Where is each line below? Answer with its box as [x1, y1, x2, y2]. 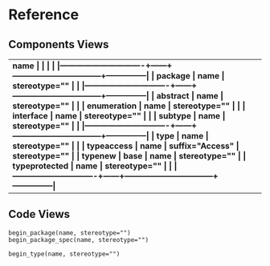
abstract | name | [156, 91, 224, 101]
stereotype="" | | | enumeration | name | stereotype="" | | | [12, 100, 246, 111]
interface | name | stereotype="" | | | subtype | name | [12, 111, 226, 121]
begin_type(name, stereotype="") [8, 250, 121, 258]
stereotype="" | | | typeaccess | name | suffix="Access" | [12, 140, 239, 151]
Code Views [8, 208, 71, 221]
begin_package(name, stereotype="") [8, 228, 131, 237]
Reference [8, 6, 79, 24]
